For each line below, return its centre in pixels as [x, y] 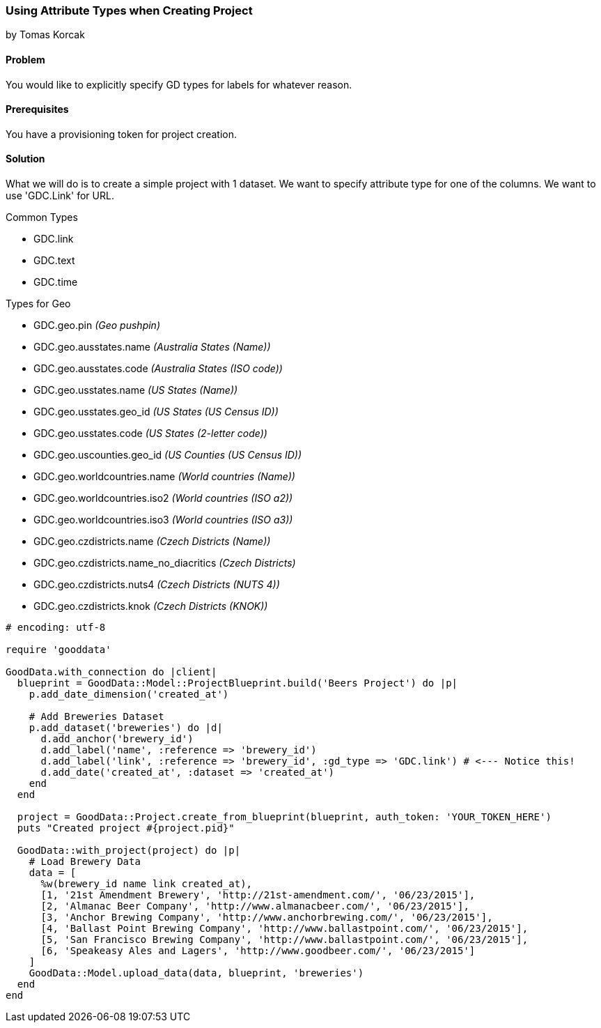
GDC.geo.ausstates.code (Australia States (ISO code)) [158, 369]
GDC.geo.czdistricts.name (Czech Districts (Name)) [152, 542]
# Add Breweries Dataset [96, 717]
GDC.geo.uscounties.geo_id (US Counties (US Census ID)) [168, 455]
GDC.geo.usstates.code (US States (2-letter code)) [150, 434]
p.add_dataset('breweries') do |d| [126, 728]
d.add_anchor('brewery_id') [117, 739]
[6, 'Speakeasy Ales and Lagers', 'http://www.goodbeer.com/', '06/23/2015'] [258, 951]
